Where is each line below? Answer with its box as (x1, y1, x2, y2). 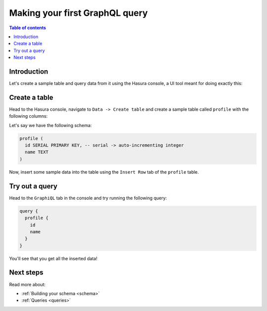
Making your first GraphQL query (9, 7, 148, 18)
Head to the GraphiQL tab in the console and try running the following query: (9, 195, 167, 201)
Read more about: (9, 281, 45, 287)
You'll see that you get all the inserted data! (9, 255, 97, 262)
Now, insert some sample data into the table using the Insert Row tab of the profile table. (9, 169, 199, 175)
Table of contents (9, 25, 46, 31)
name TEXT (25, 149, 49, 155)
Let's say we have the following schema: (9, 122, 92, 128)
